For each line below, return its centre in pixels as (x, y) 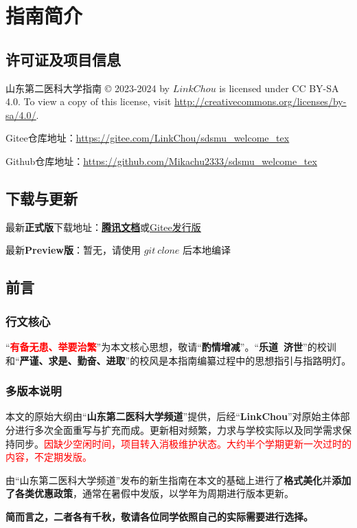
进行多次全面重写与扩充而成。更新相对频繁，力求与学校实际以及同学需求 (178, 429)
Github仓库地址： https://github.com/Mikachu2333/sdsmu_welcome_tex (161, 161)
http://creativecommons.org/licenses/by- (260, 101)
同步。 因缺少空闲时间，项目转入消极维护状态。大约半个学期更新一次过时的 (183, 443)
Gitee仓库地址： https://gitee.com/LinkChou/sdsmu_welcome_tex (148, 138)
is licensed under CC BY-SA (279, 88)
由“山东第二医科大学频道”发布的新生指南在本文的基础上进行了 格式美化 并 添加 (178, 480)
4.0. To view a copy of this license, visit (89, 101)
